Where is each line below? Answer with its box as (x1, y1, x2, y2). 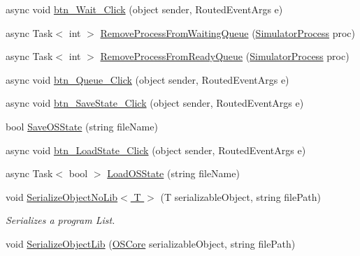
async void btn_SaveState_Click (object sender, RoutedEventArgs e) (6, 96, 304, 110)
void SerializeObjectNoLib (6, 189, 118, 204)
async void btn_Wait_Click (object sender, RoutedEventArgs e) (6, 2, 283, 16)
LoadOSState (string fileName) (107, 166, 240, 181)
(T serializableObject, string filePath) (160, 189, 322, 204)
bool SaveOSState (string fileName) (6, 119, 158, 133)
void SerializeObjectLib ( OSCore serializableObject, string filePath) (6, 236, 296, 250)
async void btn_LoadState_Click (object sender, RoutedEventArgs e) (6, 142, 306, 157)
